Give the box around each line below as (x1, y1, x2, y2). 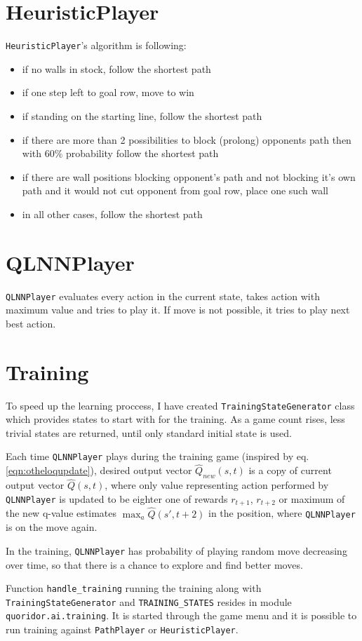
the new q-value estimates (6, 506, 117, 520)
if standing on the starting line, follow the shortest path (22, 108, 262, 123)
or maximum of (279, 491, 345, 506)
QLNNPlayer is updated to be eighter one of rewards (6, 491, 228, 506)
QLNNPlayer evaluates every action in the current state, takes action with (6, 288, 320, 303)
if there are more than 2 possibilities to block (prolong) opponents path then (22, 132, 351, 147)
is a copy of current (248, 463, 332, 478)
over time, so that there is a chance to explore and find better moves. (6, 557, 303, 572)
